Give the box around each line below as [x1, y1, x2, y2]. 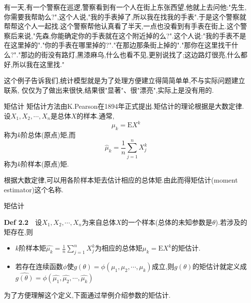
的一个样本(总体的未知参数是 [121, 217, 213, 227]
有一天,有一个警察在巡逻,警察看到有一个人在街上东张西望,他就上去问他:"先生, [4, 2, 247, 12]
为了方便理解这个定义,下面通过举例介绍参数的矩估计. [4, 290, 171, 300]
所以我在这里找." [12, 59, 65, 69]
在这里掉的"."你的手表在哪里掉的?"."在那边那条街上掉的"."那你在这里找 [4, 40, 225, 50]
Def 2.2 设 [4, 217, 42, 227]
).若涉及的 [215, 217, 247, 227]
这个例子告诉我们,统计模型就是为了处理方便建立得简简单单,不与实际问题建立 [4, 75, 245, 85]
